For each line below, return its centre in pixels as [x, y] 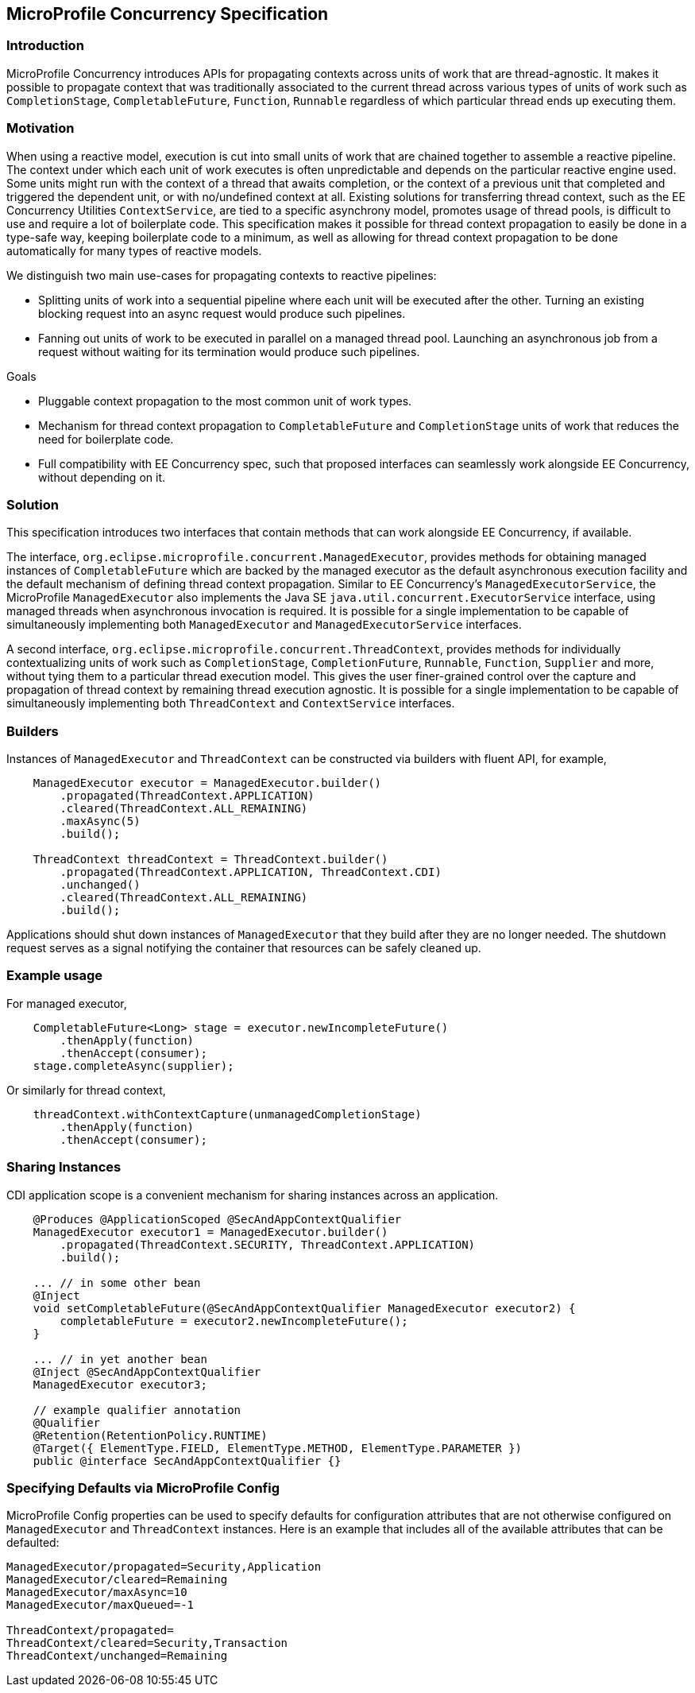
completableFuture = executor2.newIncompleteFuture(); [234, 1321]
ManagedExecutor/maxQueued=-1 [100, 1605]
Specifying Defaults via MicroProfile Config [143, 1488]
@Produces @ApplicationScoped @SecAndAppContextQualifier [217, 1219]
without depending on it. [102, 477]
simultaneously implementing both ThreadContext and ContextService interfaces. [231, 703]
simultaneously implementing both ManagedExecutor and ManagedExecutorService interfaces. [264, 625]
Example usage [55, 976]
